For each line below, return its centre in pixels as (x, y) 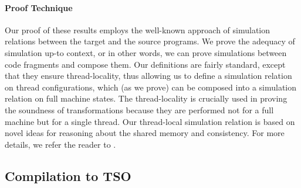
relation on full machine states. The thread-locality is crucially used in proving (146, 98)
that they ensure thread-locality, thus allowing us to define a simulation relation (148, 76)
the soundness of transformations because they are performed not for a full (139, 109)
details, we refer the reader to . (60, 144)
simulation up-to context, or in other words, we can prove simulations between (146, 52)
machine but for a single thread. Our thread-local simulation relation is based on (150, 121)
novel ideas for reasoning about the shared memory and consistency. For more (145, 133)
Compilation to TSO (68, 175)
